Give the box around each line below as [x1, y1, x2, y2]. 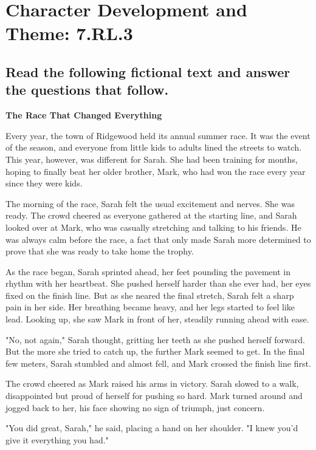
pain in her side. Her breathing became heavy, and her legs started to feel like [5, 301, 295, 313]
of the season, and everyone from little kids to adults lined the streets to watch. [5, 141, 302, 154]
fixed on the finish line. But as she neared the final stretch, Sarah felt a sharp [5, 288, 294, 301]
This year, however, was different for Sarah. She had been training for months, [5, 152, 298, 165]
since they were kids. [5, 177, 83, 189]
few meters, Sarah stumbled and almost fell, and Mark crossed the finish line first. [5, 356, 311, 369]
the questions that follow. [5, 80, 169, 99]
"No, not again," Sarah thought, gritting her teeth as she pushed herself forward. [5, 333, 305, 346]
